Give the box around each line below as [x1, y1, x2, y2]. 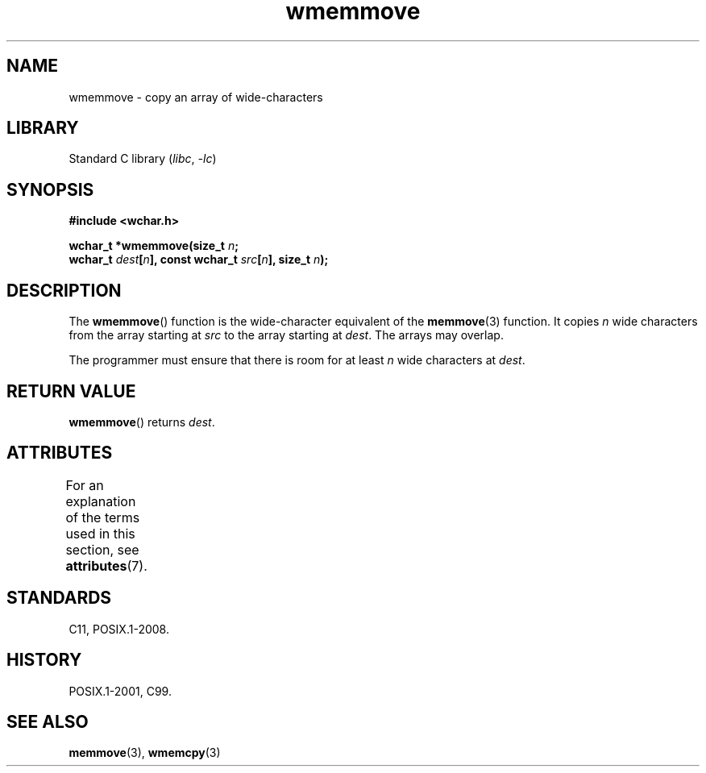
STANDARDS [6, 588, 112, 609]
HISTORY [6, 650, 82, 671]
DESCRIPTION [6, 280, 122, 301]
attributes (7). [65, 557, 147, 574]
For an [65, 476, 104, 493]
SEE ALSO [6, 711, 89, 732]
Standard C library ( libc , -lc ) [69, 152, 217, 166]
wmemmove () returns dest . [69, 414, 215, 429]
